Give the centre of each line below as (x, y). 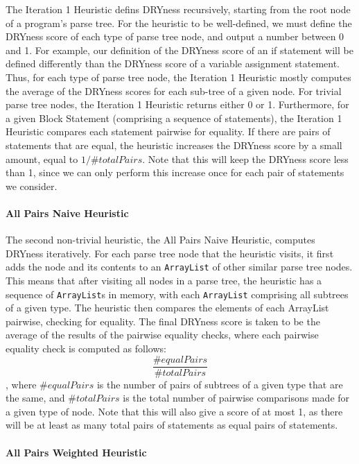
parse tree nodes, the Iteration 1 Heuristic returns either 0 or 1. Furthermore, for (177, 104)
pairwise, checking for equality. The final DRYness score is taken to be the (163, 321)
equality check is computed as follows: (86, 348)
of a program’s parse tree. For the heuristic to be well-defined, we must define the (179, 23)
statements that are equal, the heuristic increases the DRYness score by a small (174, 145)
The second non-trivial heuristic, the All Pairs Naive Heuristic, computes (160, 240)
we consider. (32, 186)
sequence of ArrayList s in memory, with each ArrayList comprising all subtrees (177, 294)
